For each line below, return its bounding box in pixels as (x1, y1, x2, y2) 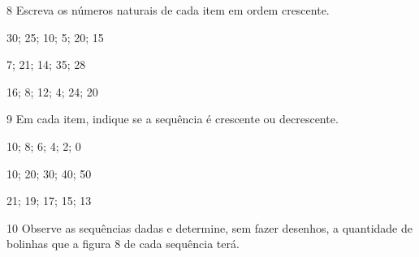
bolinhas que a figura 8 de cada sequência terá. (6, 235, 240, 252)
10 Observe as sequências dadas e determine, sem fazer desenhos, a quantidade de (6, 219, 413, 236)
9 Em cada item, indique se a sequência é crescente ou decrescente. (6, 110, 339, 127)
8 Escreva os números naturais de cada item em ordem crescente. (6, 2, 330, 18)
